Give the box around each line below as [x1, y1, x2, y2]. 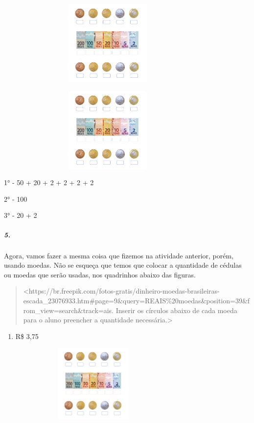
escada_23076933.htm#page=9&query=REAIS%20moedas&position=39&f [23, 295, 250, 305]
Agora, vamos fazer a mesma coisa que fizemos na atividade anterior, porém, [4, 250, 234, 260]
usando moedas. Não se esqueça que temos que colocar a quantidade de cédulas [4, 260, 242, 270]
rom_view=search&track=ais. [23, 305, 114, 315]
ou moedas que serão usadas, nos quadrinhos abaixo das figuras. [4, 269, 196, 279]
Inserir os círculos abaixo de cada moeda [115, 305, 237, 315]
